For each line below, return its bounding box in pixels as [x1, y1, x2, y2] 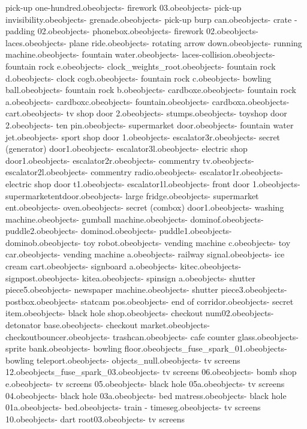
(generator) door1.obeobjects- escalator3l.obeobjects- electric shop [5, 142, 248, 155]
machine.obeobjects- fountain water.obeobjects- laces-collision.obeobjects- [5, 48, 275, 61]
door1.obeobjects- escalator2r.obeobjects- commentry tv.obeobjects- [5, 154, 254, 166]
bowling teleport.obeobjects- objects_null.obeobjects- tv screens [5, 353, 240, 366]
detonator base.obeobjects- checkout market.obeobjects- [5, 319, 210, 331]
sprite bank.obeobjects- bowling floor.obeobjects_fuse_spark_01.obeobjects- [5, 342, 287, 355]
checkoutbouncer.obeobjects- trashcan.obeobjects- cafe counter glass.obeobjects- [5, 330, 299, 343]
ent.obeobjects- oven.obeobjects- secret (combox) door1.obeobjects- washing [5, 201, 284, 214]
